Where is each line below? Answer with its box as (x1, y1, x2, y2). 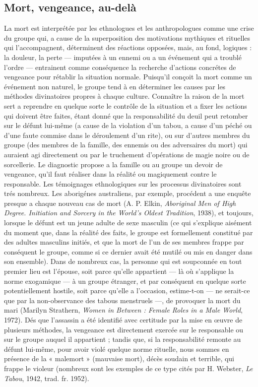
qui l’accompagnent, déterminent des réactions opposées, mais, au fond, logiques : (4, 42, 252, 53)
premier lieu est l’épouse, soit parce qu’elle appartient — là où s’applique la (4, 266, 234, 276)
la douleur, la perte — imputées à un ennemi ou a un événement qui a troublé (4, 52, 242, 62)
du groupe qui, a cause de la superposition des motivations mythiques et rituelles (4, 32, 251, 43)
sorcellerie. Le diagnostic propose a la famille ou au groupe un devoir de (4, 159, 223, 169)
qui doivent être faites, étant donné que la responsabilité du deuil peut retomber (4, 110, 248, 121)
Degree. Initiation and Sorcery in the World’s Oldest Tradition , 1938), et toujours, (4, 207, 254, 218)
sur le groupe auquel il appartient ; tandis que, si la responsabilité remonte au (4, 334, 241, 344)
